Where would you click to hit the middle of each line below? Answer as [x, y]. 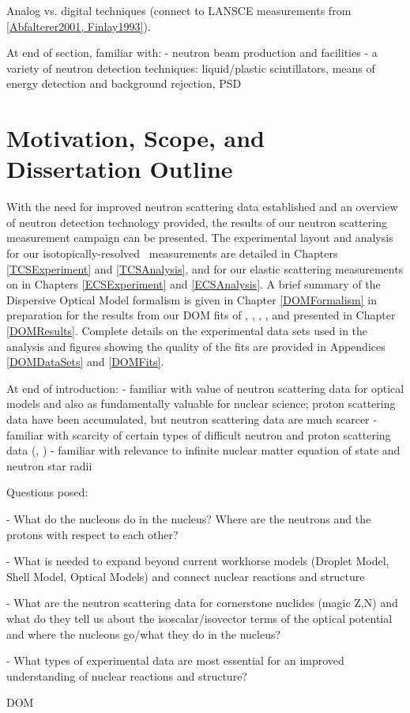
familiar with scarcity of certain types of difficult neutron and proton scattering [199, 434]
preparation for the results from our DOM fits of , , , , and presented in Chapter [201, 315]
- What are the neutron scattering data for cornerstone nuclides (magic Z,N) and [202, 603]
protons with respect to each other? [92, 534]
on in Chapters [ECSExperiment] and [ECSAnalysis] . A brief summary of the [194, 284]
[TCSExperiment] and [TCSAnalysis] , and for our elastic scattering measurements [205, 268]
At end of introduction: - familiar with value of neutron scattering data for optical [205, 388]
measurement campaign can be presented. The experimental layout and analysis [200, 238]
